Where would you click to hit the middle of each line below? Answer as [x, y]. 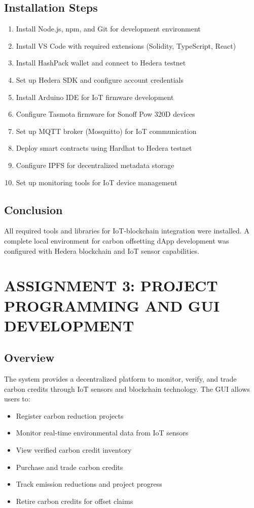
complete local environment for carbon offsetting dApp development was [117, 240]
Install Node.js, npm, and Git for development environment [108, 29]
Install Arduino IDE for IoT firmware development [95, 97]
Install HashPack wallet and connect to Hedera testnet [101, 63]
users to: [17, 399]
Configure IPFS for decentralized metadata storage [95, 165]
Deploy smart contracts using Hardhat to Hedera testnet [104, 148]
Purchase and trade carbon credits [69, 467]
